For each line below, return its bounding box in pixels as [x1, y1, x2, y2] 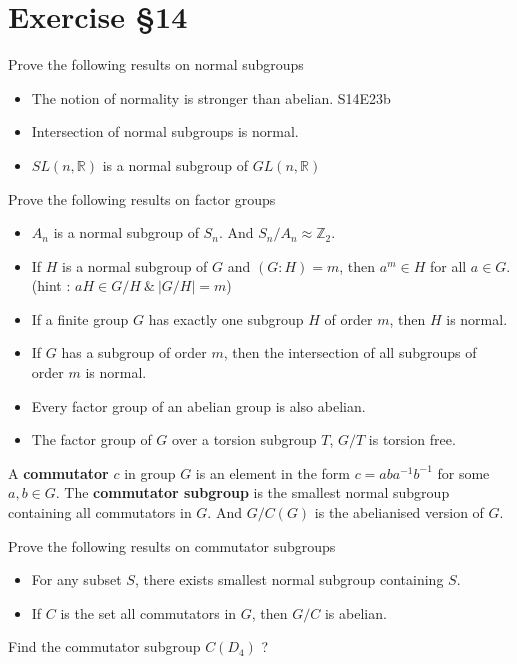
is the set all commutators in [60, 602, 237, 623]
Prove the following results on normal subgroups [8, 54, 304, 75]
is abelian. [324, 602, 387, 623]
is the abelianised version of [314, 502, 484, 523]
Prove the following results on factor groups [8, 188, 276, 209]
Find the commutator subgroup [8, 636, 201, 657]
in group [124, 462, 176, 483]
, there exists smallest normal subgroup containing [134, 569, 444, 590]
